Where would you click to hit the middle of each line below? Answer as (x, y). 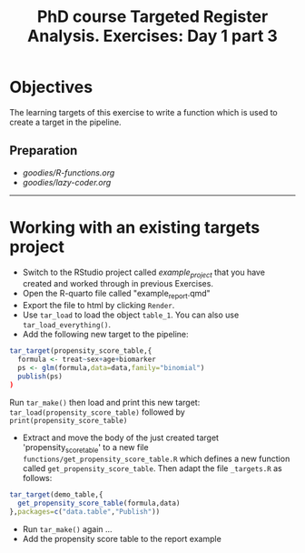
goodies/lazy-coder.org (67, 182)
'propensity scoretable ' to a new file (85, 448)
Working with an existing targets (135, 227)
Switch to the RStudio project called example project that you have (144, 273)
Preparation (44, 151)
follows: (37, 478)
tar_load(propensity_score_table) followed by (98, 412)
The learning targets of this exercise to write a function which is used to (144, 112)
